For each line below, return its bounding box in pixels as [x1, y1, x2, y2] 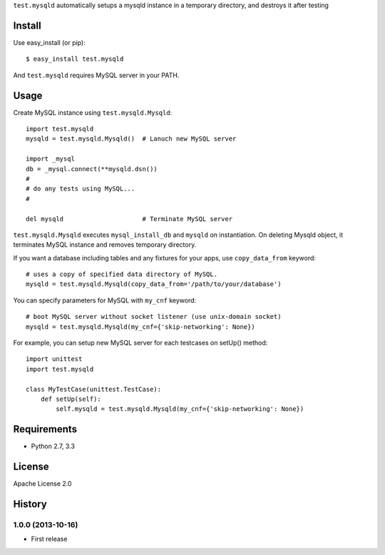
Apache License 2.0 [13, 479, 72, 488]
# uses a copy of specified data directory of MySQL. [26, 270, 217, 278]
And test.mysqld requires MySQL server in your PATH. [13, 71, 180, 79]
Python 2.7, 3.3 [31, 442, 75, 451]
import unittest [26, 355, 83, 363]
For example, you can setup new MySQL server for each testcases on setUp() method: [13, 339, 268, 347]
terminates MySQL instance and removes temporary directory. [13, 240, 197, 249]
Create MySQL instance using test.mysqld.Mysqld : [13, 108, 173, 117]
